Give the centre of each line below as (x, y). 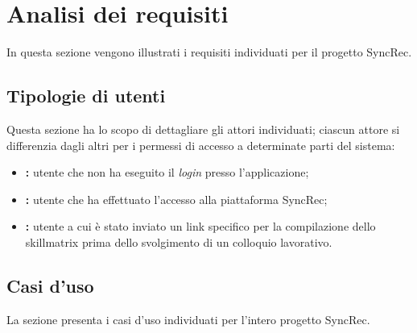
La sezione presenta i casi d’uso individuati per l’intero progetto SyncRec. (188, 319)
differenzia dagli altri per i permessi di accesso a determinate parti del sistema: (201, 145)
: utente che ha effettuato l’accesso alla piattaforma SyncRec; (176, 199)
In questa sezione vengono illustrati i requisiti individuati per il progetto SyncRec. (209, 52)
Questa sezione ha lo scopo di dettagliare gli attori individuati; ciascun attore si (203, 129)
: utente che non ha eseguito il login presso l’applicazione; (167, 172)
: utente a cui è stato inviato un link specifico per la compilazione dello (200, 226)
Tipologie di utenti (86, 96)
